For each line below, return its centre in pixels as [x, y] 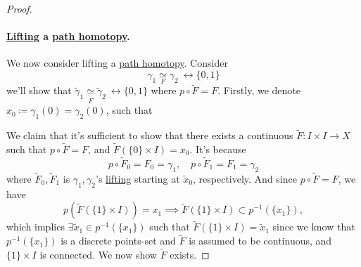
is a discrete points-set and [118, 241]
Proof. [19, 8]
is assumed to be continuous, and [260, 241]
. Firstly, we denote [259, 90]
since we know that [314, 227]
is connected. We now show [98, 255]
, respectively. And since [245, 178]
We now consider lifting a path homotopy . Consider [117, 63]
